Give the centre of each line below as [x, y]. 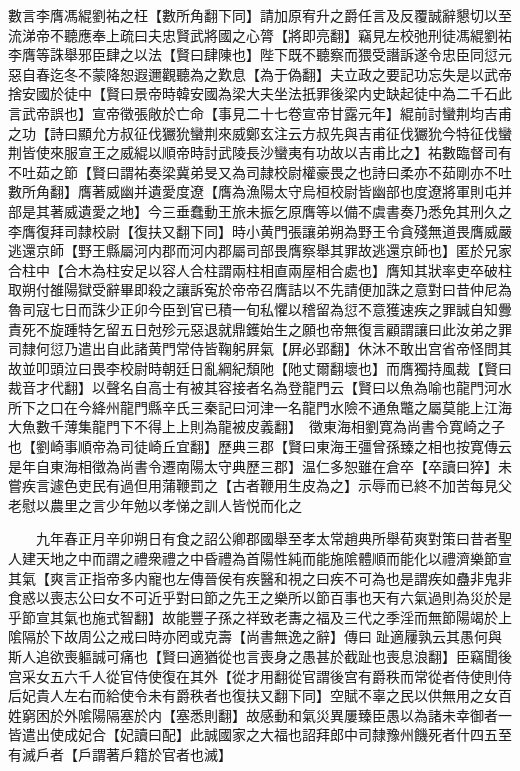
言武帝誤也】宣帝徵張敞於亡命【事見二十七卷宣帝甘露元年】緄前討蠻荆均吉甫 [260, 112]
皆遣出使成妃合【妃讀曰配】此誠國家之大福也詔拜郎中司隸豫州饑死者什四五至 [260, 734]
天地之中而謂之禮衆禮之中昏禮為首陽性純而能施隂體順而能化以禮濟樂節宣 [273, 558]
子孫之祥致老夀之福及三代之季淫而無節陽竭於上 [357, 616]
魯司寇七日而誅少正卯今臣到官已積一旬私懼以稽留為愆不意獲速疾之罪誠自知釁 [260, 308]
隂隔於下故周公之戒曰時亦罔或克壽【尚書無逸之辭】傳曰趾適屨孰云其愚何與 [255, 636]
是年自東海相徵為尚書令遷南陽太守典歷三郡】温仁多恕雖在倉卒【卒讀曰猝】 [253, 465]
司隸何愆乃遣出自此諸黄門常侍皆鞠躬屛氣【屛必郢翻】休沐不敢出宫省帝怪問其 [260, 348]
